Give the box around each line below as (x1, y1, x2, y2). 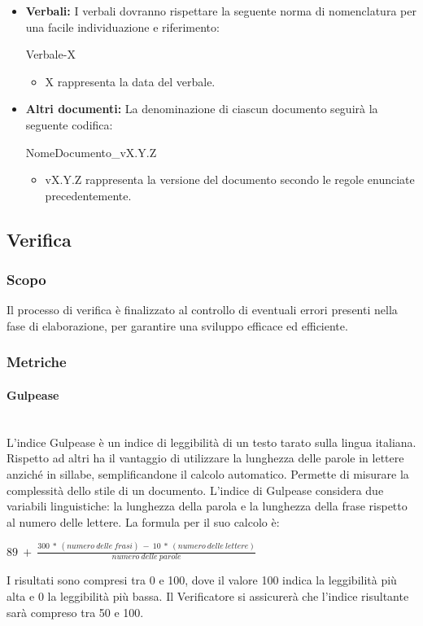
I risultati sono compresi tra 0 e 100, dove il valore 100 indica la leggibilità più (7, 571, 397, 589)
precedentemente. (45, 186, 132, 204)
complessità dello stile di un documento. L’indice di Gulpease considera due (7, 481, 384, 498)
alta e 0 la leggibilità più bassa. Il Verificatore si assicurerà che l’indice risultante (7, 588, 409, 605)
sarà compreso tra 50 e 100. (7, 603, 144, 620)
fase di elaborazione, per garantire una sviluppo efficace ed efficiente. (7, 317, 348, 334)
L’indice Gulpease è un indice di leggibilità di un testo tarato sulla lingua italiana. (7, 433, 416, 450)
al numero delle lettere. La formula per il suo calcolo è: (7, 513, 280, 530)
